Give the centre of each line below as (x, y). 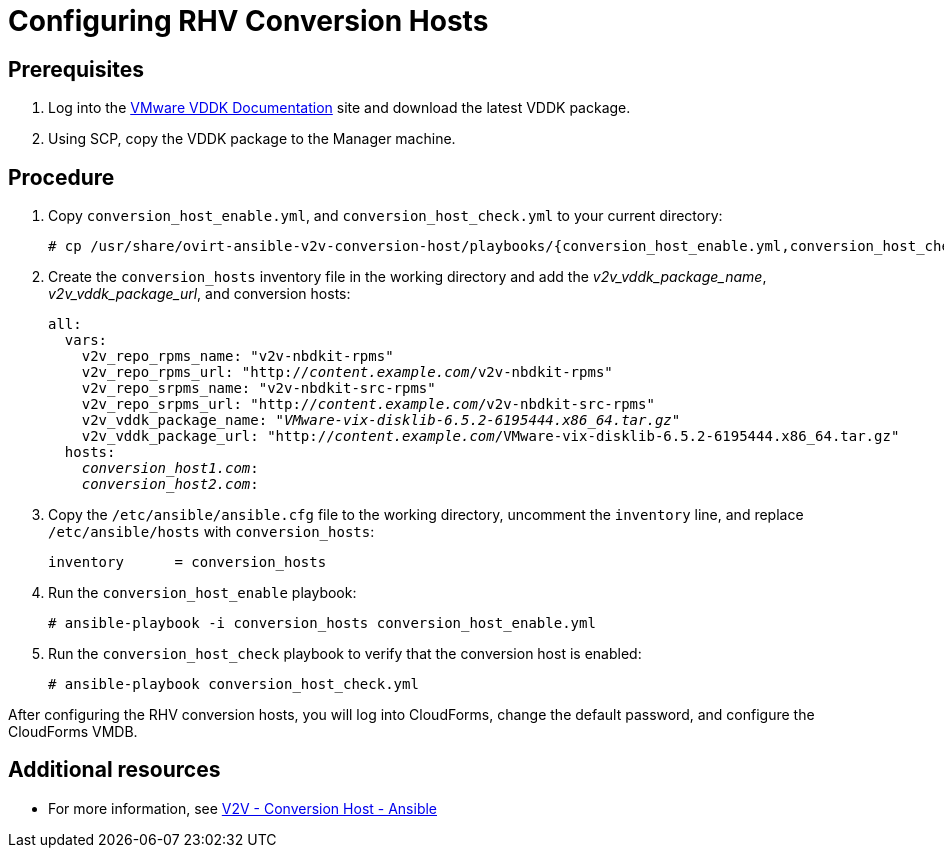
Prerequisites (76, 69)
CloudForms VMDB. (73, 732)
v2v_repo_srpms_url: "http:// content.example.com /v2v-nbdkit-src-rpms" (368, 404)
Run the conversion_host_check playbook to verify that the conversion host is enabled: (345, 654)
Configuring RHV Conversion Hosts (248, 21)
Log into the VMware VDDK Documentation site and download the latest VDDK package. (339, 108)
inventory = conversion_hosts (187, 562)
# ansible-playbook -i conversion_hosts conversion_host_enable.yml (322, 623)
